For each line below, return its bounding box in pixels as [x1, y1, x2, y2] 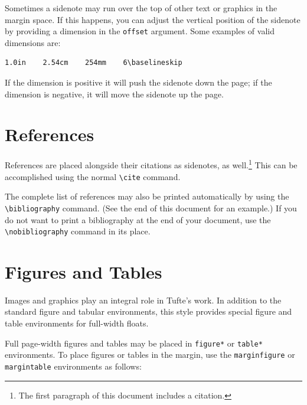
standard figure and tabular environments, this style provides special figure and [5, 305, 292, 318]
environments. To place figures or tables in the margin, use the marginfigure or [5, 348, 295, 361]
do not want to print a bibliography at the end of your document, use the [5, 213, 271, 226]
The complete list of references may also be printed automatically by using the [5, 190, 289, 203]
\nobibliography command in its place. [5, 225, 151, 237]
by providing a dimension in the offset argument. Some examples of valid [5, 25, 275, 37]
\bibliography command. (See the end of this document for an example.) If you [5, 201, 297, 214]
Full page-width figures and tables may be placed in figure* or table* [5, 337, 263, 349]
